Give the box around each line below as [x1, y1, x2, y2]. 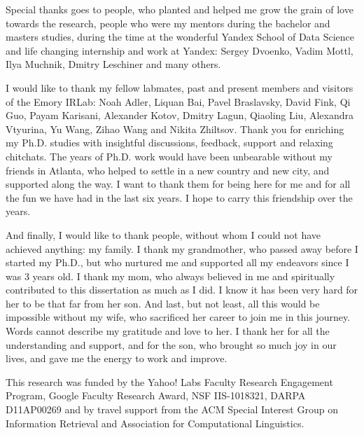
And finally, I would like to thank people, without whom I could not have [6, 227, 321, 242]
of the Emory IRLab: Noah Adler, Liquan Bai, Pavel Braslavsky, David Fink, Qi [6, 94, 351, 109]
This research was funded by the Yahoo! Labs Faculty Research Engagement [6, 374, 333, 389]
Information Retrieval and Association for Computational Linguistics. [6, 415, 304, 430]
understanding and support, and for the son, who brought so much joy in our [6, 337, 337, 352]
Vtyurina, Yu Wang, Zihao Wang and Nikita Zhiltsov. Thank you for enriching [6, 121, 344, 136]
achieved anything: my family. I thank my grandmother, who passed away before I [6, 241, 358, 256]
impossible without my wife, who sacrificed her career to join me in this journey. [6, 310, 351, 324]
